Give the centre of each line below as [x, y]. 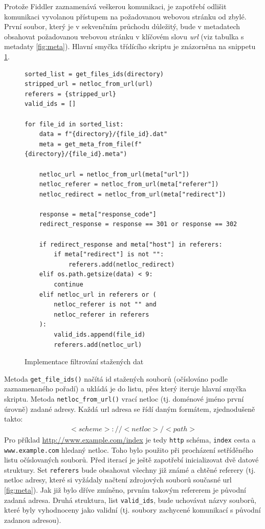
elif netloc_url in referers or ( [98, 294]
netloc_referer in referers [102, 314]
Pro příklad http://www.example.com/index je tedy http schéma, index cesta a [130, 439]
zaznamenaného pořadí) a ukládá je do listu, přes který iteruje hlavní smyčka [125, 389]
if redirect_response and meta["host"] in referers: [131, 244]
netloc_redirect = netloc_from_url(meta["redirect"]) [132, 194]
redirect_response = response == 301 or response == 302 [138, 224]
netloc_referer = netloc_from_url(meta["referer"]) [129, 184]
